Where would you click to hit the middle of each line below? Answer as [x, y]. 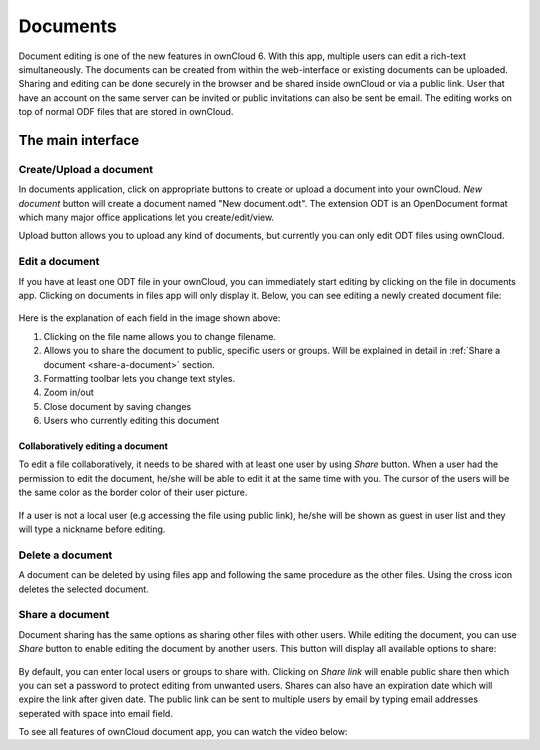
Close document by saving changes [117, 406]
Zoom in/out [68, 392]
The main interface [79, 140]
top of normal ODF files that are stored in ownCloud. [126, 112]
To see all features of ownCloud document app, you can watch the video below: [183, 732]
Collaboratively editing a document [93, 446]
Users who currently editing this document [131, 421]
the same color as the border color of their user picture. [133, 492]
